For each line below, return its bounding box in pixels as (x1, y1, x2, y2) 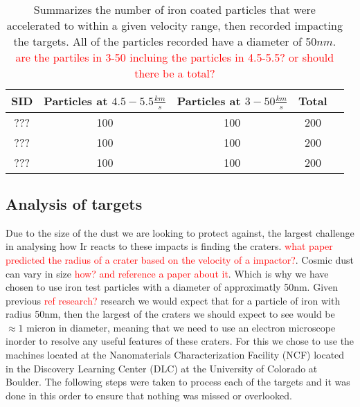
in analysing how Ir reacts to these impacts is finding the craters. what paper (6, 239, 333, 253)
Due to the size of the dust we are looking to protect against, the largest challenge (6, 225, 354, 239)
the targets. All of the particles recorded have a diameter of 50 (13, 33, 317, 49)
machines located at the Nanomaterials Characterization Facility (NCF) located (6, 347, 345, 362)
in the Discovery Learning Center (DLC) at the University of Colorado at (6, 361, 318, 375)
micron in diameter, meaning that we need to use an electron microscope (26, 320, 336, 334)
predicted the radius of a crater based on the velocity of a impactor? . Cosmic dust (6, 252, 354, 266)
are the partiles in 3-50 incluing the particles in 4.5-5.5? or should (15, 49, 334, 65)
